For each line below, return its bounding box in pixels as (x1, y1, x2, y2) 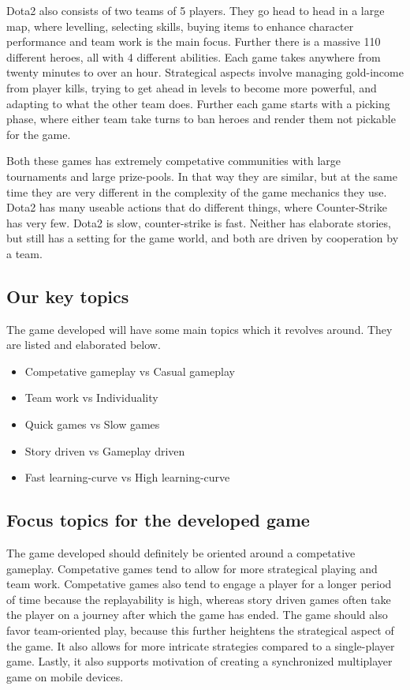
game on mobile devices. (6, 668, 124, 684)
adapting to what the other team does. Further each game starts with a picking (6, 95, 390, 111)
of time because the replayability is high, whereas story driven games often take (6, 591, 391, 607)
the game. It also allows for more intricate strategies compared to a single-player (6, 637, 395, 654)
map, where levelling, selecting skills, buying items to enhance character (6, 17, 354, 34)
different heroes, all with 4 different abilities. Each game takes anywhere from (6, 48, 381, 65)
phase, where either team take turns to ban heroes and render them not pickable (6, 111, 396, 127)
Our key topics (6, 283, 129, 308)
